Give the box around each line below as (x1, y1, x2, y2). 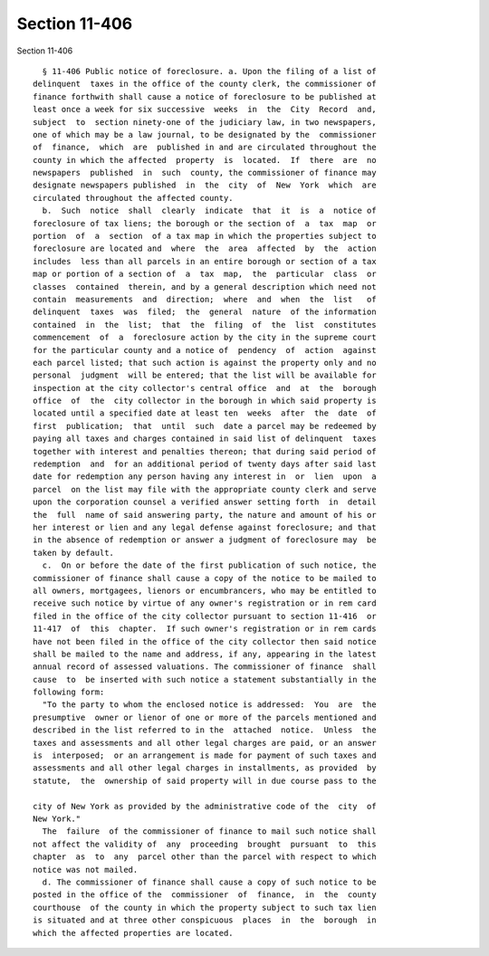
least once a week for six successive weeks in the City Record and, (33, 104, 377, 115)
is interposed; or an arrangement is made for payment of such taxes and (33, 750, 377, 760)
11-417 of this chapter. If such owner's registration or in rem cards (33, 624, 377, 634)
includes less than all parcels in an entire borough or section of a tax (33, 256, 377, 266)
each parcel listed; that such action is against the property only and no (33, 358, 377, 368)
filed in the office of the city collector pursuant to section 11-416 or (33, 611, 377, 621)
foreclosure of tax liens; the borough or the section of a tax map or (33, 218, 377, 228)
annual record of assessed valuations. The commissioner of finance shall (33, 662, 377, 672)
